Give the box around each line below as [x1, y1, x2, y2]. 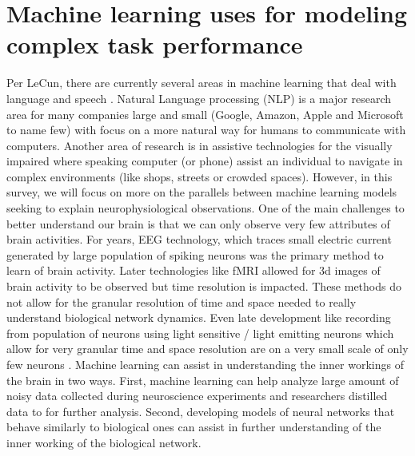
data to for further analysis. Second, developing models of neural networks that [6, 402, 395, 419]
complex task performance [6, 28, 303, 61]
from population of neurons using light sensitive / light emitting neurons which [6, 324, 394, 341]
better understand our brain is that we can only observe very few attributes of [6, 215, 390, 232]
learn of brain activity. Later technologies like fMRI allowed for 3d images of [6, 262, 381, 279]
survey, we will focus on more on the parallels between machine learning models [6, 184, 397, 200]
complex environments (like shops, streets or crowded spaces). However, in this [6, 168, 393, 184]
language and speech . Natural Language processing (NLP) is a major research [6, 89, 392, 106]
